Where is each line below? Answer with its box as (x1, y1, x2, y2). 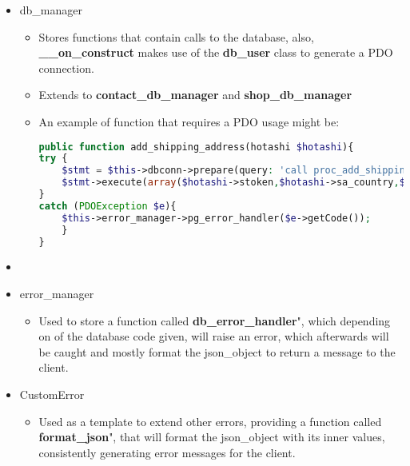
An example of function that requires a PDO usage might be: (38, 113, 340, 129)
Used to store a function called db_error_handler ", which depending (38, 312, 391, 329)
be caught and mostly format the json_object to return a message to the (38, 343, 396, 360)
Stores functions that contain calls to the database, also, (38, 28, 314, 45)
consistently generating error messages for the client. (38, 444, 296, 460)
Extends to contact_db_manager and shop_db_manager (38, 86, 352, 103)
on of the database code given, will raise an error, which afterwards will (38, 328, 389, 345)
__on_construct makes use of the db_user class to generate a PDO (38, 44, 393, 61)
